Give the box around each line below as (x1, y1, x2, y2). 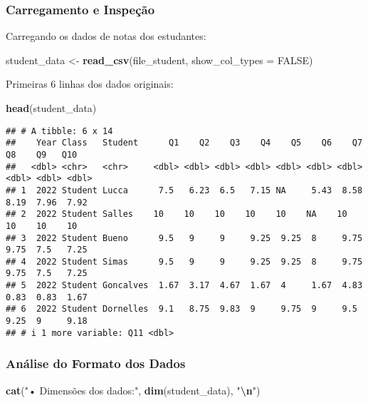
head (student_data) (6, 101, 97, 115)
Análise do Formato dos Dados (6, 354, 186, 372)
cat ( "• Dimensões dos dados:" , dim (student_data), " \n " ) (6, 382, 261, 397)
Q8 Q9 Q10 (6, 149, 78, 160)
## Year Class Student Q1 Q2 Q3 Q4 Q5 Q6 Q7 (6, 138, 363, 148)
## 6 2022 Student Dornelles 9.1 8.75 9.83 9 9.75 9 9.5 (6, 304, 357, 315)
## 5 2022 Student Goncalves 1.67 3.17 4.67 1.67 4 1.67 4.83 (6, 280, 363, 291)
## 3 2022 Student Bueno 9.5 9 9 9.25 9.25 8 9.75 (6, 233, 363, 243)
